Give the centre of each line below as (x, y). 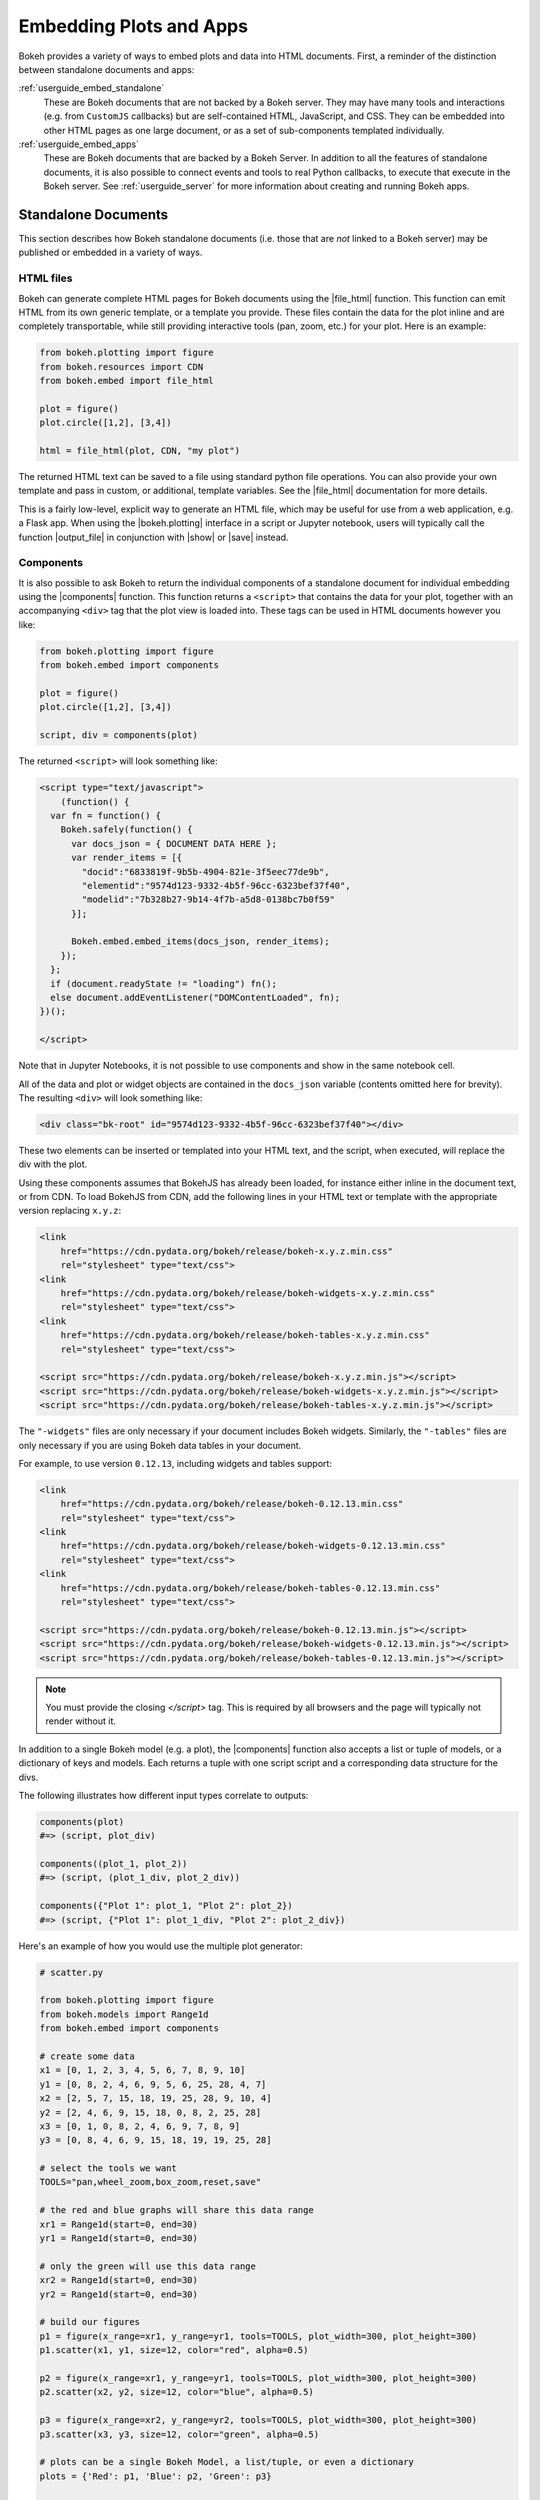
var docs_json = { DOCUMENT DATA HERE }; (174, 843)
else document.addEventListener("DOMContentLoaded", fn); (195, 998)
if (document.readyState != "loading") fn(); (163, 983)
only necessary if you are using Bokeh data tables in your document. (160, 1445)
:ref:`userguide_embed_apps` (79, 144)
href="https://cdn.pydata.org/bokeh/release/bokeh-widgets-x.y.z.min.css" (247, 1293)
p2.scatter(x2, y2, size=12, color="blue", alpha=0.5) (176, 2392)
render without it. (81, 1721)
